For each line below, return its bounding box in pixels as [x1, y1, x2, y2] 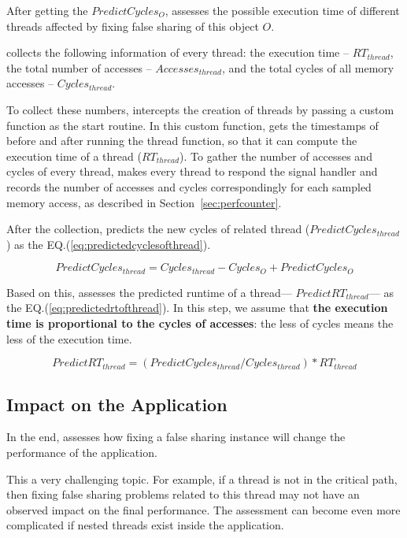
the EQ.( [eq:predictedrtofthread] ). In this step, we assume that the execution [6, 299, 388, 316]
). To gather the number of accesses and [179, 147, 372, 164]
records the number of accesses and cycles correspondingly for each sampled [6, 178, 372, 195]
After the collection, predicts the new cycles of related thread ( [6, 221, 310, 237]
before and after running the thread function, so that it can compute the [6, 132, 357, 149]
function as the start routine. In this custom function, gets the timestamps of [6, 117, 379, 133]
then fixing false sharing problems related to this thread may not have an [6, 486, 360, 503]
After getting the [6, 2, 88, 18]
